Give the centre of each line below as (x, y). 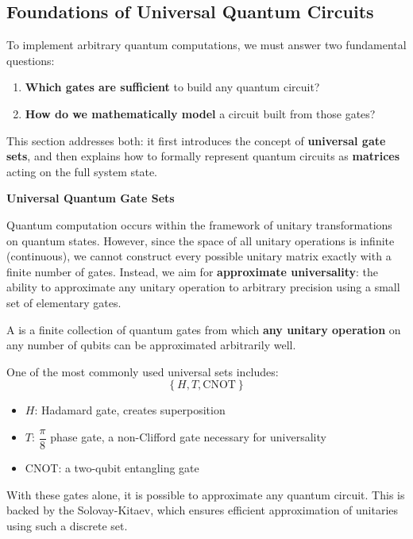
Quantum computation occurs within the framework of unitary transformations (199, 224)
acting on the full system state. (82, 171)
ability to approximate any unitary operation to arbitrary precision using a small (203, 287)
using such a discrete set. (67, 525)
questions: (31, 60)
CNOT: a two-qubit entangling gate (112, 467)
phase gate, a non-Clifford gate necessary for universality (188, 437)
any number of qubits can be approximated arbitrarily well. (151, 345)
